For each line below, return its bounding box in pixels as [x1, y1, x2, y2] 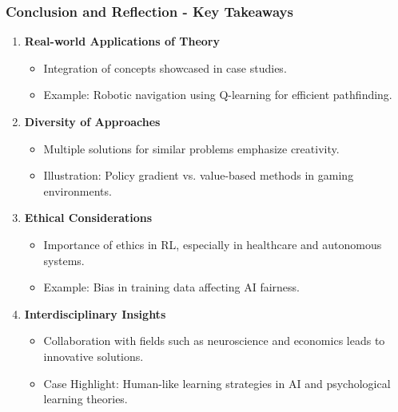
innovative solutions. [43, 347, 144, 364]
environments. [43, 182, 112, 199]
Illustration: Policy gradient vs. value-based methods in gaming [43, 167, 354, 184]
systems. [43, 252, 85, 268]
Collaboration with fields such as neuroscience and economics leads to [43, 332, 385, 349]
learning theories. [43, 390, 128, 407]
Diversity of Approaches [24, 113, 161, 129]
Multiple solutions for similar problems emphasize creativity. [43, 140, 340, 156]
